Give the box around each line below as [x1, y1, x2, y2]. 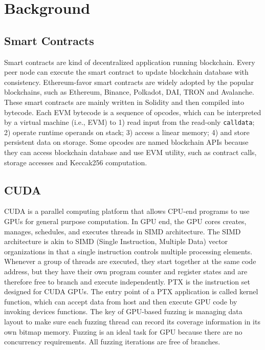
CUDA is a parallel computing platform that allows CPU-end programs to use [4, 206, 250, 216]
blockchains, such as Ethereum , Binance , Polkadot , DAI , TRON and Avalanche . [4, 86, 254, 97]
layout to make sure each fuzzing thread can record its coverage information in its [4, 316, 260, 326]
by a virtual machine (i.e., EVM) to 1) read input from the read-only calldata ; [4, 117, 255, 127]
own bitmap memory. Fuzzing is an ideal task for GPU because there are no [4, 326, 242, 337]
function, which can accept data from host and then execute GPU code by [4, 296, 237, 307]
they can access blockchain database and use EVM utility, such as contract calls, [4, 146, 257, 157]
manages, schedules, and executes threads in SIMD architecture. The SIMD [4, 226, 241, 236]
